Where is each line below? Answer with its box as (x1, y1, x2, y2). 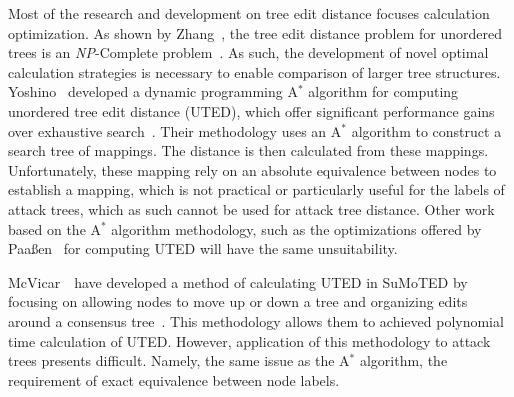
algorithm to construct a (351, 120, 502, 141)
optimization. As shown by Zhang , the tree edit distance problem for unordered (8, 22, 502, 43)
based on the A (8, 218, 102, 239)
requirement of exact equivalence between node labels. (8, 369, 340, 390)
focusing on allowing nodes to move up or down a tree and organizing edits (8, 291, 468, 312)
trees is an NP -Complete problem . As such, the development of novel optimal (8, 42, 489, 63)
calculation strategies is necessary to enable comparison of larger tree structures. (8, 61, 501, 82)
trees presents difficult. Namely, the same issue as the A (8, 350, 350, 371)
